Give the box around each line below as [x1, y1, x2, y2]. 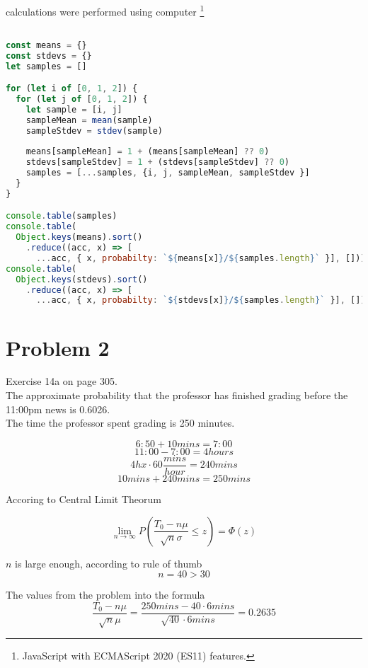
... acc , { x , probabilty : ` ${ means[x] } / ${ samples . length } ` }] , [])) [35, 253, 366, 263]
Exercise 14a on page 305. [6, 374, 117, 388]
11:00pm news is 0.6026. [6, 401, 110, 416]
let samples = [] [6, 61, 87, 71]
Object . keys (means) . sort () [16, 232, 143, 243]
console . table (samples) [6, 211, 117, 221]
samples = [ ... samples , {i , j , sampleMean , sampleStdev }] [25, 168, 310, 178]
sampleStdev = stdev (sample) [25, 125, 163, 136]
